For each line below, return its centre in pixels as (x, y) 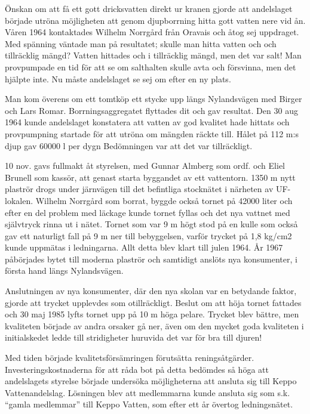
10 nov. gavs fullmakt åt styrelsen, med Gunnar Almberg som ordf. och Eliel (145, 166)
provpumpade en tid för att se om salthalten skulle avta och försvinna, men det (151, 67)
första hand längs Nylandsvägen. (64, 271)
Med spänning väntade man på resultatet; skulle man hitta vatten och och (141, 43)
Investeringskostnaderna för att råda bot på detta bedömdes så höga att (137, 369)
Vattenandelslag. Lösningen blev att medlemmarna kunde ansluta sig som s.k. (148, 392)
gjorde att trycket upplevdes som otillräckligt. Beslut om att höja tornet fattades (153, 302)
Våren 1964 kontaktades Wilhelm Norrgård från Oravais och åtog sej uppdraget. (152, 32)
